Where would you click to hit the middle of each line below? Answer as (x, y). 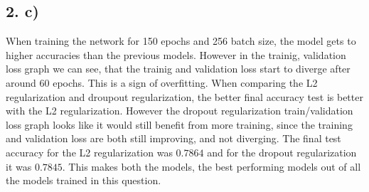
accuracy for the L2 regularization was (89, 152)
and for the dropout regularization (282, 152)
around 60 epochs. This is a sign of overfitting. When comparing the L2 (162, 82)
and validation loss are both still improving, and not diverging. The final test (173, 138)
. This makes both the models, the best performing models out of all (212, 166)
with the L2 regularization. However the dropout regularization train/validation (180, 111)
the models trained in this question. (84, 180)
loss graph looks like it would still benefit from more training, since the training (179, 124)
